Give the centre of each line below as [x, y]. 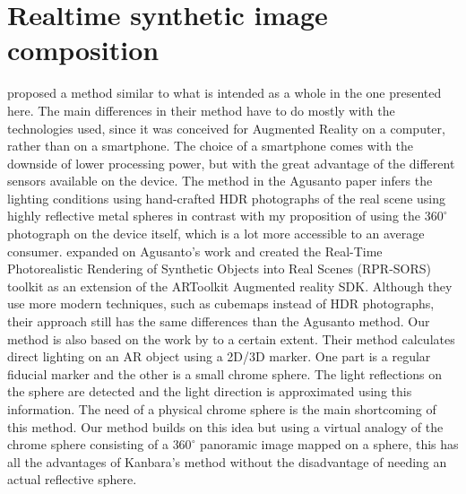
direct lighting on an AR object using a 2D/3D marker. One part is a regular [219, 356]
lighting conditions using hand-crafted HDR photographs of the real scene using [226, 198]
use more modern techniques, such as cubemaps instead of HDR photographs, [221, 303]
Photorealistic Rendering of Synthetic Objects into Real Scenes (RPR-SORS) [220, 269]
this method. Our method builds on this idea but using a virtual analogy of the [225, 426]
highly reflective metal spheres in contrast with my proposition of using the [214, 216]
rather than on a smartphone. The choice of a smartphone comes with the [211, 146]
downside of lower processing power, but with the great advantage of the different [231, 163]
